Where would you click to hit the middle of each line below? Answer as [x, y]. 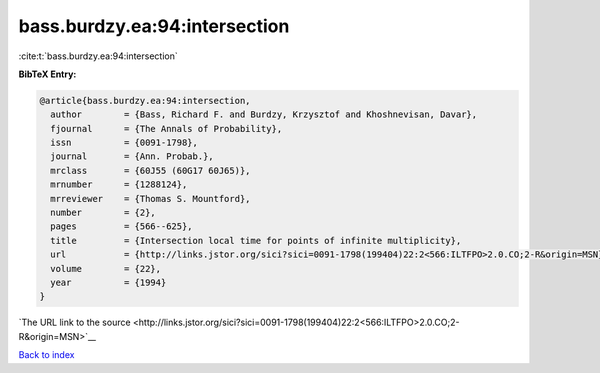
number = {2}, [103, 213]
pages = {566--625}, [122, 226]
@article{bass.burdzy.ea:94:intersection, [145, 100]
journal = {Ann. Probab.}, [132, 156]
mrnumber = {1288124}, [119, 184]
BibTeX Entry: [47, 74]
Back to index [46, 355]
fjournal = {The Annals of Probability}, [166, 128]
